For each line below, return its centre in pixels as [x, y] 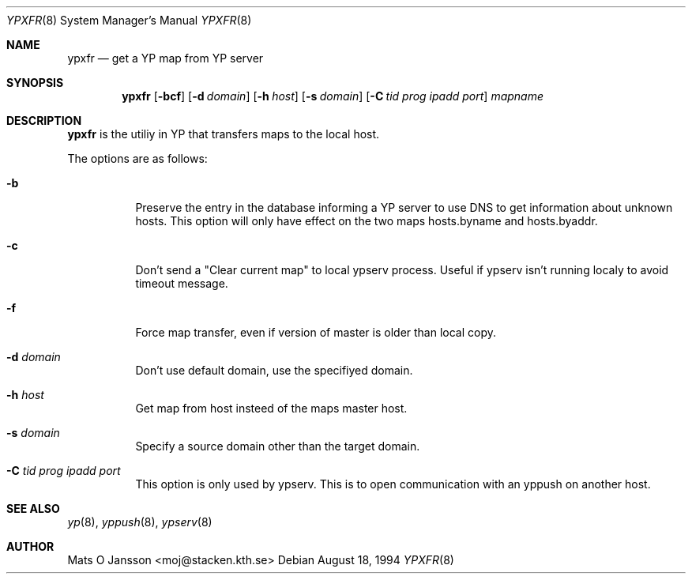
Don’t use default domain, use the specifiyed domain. [274, 370]
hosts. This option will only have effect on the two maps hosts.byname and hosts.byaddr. [367, 221]
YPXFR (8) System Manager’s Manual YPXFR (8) [129, 20]
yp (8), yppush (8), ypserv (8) [140, 522]
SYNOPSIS [35, 83]
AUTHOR [30, 546]
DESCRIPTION [44, 121]
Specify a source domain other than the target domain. [278, 446]
